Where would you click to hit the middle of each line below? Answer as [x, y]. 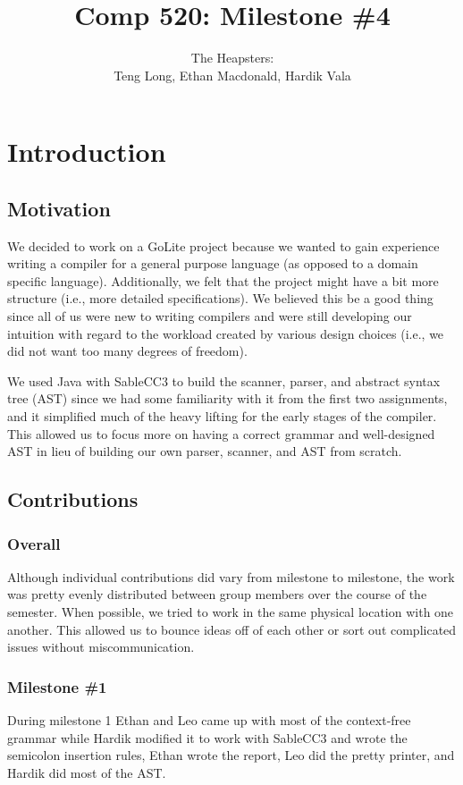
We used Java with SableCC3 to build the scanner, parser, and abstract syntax [224, 380]
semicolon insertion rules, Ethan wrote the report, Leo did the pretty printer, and [231, 755]
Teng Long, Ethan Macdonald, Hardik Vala [232, 75]
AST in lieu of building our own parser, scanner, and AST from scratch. [205, 451]
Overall [34, 543]
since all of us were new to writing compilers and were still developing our [210, 316]
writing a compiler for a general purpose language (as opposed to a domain [213, 263]
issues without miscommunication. [101, 647]
